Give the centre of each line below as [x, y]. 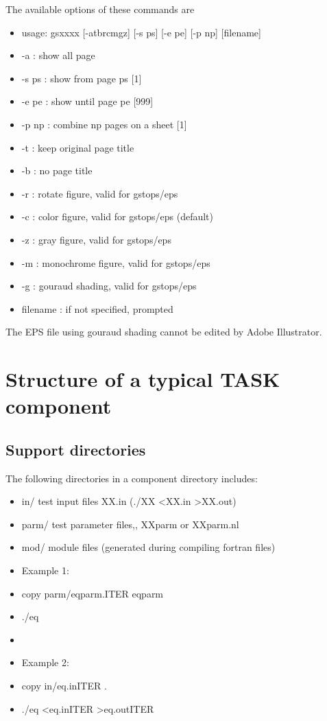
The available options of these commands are [100, 9]
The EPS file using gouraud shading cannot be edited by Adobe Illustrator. [164, 332]
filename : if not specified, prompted [97, 308]
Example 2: [45, 662]
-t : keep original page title [78, 147]
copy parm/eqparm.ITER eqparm [93, 593]
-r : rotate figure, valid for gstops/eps [100, 193]
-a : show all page [58, 55]
